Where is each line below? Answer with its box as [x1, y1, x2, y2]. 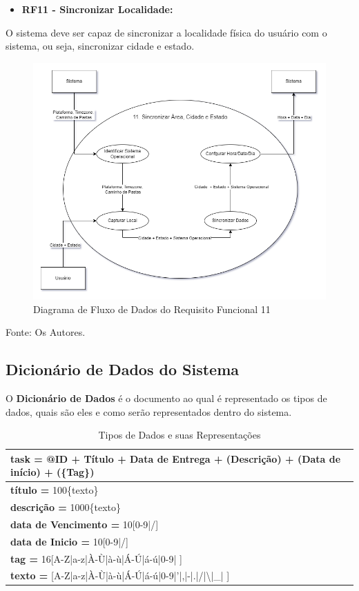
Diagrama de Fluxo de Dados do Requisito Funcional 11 [33, 301, 271, 316]
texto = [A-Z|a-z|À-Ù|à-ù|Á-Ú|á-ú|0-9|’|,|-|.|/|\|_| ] [10, 568, 230, 583]
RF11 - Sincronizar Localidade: [21, 2, 173, 16]
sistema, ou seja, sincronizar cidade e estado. [6, 39, 195, 53]
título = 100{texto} [10, 483, 99, 497]
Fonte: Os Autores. [6, 325, 86, 339]
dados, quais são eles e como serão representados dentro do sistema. [6, 404, 292, 419]
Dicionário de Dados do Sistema [6, 359, 240, 380]
